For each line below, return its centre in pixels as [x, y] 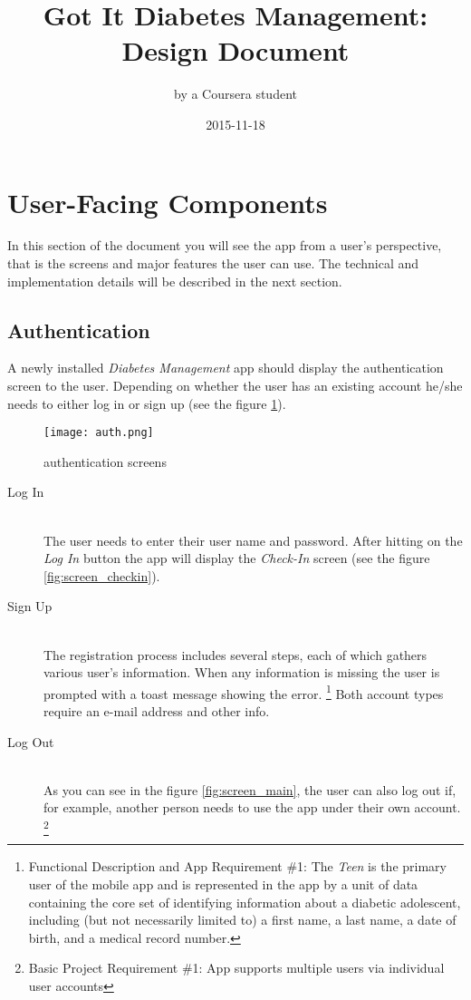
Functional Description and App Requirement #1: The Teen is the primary [237, 866]
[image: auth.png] [99, 433]
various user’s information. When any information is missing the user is [242, 672]
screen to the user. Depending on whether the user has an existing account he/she [235, 386]
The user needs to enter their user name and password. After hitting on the [253, 540]
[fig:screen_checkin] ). [102, 575]
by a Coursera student [235, 94]
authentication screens [105, 461]
